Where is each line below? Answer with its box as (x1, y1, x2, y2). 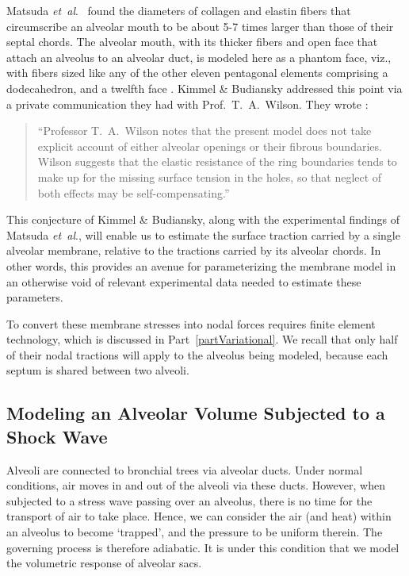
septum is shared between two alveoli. (6, 362, 189, 378)
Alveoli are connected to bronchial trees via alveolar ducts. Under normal (6, 461, 363, 478)
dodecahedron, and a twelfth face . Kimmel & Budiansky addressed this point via (6, 79, 403, 96)
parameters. (6, 289, 63, 305)
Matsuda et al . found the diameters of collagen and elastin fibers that (6, 2, 351, 18)
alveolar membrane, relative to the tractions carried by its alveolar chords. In (6, 242, 381, 259)
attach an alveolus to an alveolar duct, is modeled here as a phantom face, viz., (6, 48, 392, 65)
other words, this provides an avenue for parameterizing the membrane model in (6, 257, 396, 274)
